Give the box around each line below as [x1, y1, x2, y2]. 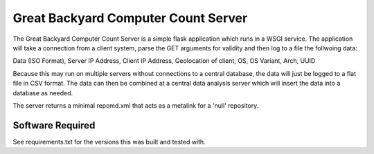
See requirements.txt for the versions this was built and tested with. [12, 137, 206, 146]
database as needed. [12, 88, 73, 97]
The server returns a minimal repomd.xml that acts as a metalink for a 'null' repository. [12, 101, 259, 110]
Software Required [12, 119, 96, 131]
